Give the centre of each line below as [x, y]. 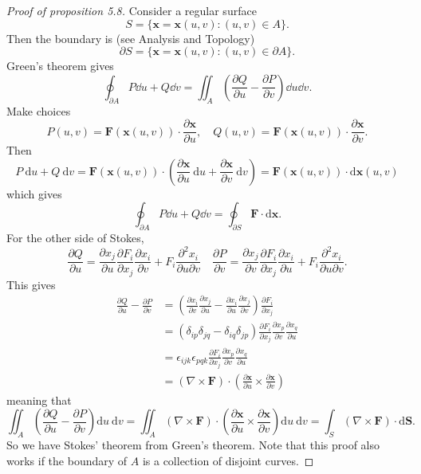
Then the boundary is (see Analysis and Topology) [131, 38]
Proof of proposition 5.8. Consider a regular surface [132, 10]
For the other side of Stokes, [75, 238]
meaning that [39, 400]
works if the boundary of [67, 460]
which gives [34, 193]
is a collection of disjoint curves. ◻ [228, 460]
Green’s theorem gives [60, 66]
